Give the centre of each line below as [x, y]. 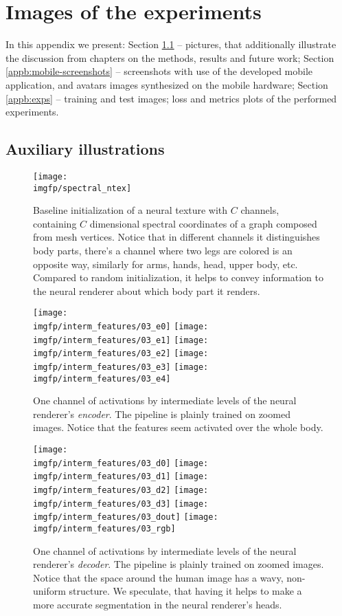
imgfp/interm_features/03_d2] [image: [121, 491]
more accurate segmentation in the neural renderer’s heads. [158, 605]
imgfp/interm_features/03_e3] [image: [121, 367]
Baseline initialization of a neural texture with [130, 210]
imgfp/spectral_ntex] [82, 188]
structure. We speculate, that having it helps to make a [185, 591]
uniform [49, 591]
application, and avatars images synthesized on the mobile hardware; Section [167, 84]
